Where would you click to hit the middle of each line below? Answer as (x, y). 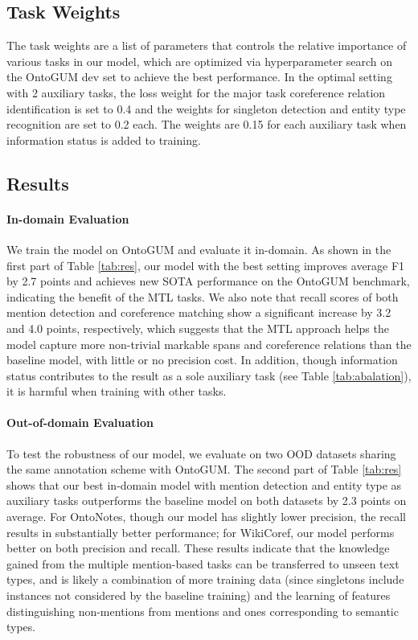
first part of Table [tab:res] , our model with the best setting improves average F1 (206, 265)
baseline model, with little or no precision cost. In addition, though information (202, 360)
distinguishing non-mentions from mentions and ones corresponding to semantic (203, 611)
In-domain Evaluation (68, 218)
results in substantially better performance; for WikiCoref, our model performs (201, 532)
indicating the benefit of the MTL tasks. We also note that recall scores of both (203, 296)
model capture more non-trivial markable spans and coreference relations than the (209, 344)
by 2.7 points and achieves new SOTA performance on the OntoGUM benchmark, (208, 281)
